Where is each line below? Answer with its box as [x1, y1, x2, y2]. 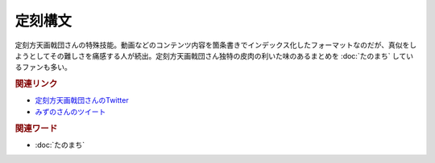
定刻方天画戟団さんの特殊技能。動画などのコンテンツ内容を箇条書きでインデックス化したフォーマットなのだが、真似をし [14, 40, 417, 50]
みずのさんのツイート [35, 107, 106, 116]
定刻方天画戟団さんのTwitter [35, 96, 129, 105]
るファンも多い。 [14, 63, 72, 72]
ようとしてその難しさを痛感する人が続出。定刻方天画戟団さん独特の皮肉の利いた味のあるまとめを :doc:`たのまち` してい [14, 51, 414, 60]
